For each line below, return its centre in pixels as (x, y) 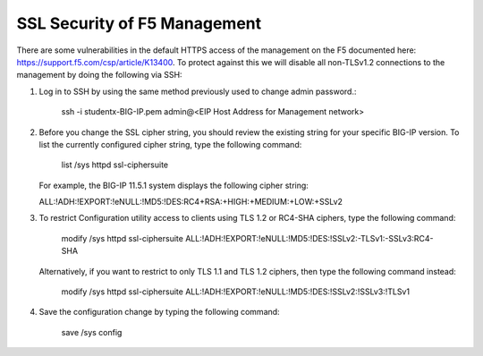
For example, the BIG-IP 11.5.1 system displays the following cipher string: (174, 185)
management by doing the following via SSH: (99, 75)
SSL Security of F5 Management (139, 23)
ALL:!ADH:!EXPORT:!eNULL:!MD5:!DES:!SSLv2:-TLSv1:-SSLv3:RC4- (309, 238)
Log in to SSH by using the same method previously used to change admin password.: (198, 91)
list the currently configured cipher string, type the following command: (170, 144)
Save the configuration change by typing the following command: (160, 312)
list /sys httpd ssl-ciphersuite (115, 165)
